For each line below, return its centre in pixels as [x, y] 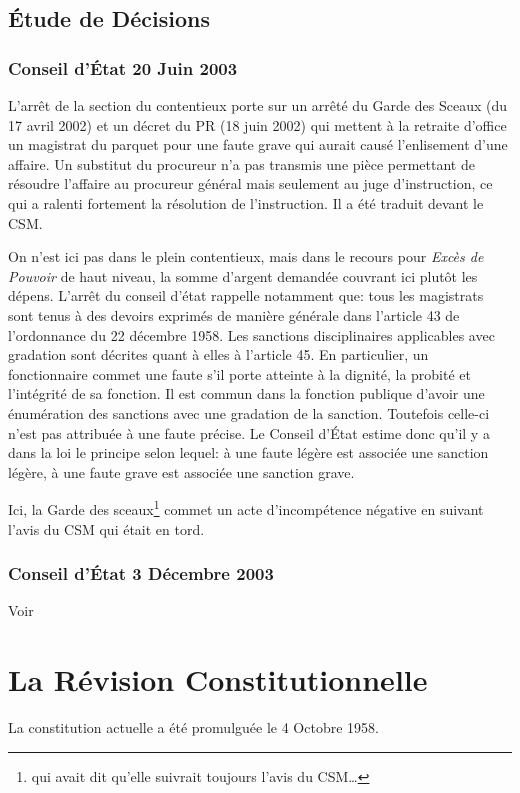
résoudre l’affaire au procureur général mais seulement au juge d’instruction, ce [250, 183]
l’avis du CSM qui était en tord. [106, 528]
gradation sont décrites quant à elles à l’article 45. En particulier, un [218, 354]
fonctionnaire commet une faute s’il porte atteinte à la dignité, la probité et [239, 373]
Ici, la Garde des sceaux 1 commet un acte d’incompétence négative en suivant [246, 507]
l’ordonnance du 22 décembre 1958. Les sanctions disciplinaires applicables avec [251, 334]
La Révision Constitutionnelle [218, 679]
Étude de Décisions [109, 18]
